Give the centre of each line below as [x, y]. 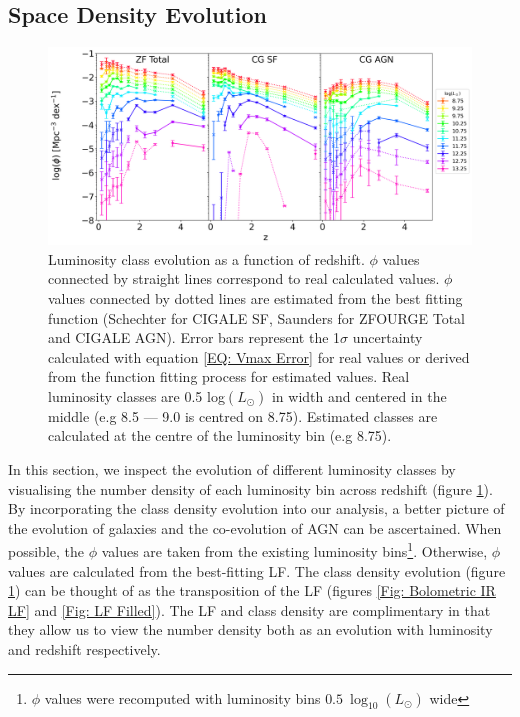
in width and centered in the [359, 395]
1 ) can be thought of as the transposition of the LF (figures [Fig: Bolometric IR [252, 590]
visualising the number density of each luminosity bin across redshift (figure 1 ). [250, 488]
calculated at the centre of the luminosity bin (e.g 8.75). [220, 435]
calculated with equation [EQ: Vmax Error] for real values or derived [259, 356]
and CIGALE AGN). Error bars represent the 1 [194, 337]
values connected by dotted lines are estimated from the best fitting [255, 297]
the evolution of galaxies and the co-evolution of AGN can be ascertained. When [255, 527]
